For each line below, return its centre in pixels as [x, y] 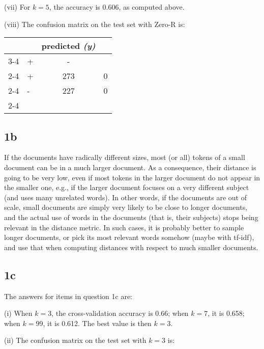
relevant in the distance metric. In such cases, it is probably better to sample [124, 227]
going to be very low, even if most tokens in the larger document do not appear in [132, 177]
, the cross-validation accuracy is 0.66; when [120, 313]
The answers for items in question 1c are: [68, 296]
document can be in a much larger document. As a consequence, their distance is [130, 167]
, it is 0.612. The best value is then [97, 323]
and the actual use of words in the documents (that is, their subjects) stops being [131, 217]
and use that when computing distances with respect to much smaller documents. [131, 247]
